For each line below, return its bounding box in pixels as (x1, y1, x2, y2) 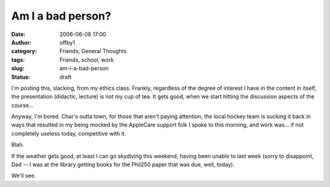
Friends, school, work (59, 56, 114, 64)
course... (11, 101, 34, 109)
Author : (11, 38, 32, 46)
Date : (11, 31, 26, 38)
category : (11, 48, 37, 55)
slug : (11, 65, 24, 72)
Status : (11, 73, 31, 81)
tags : (11, 56, 25, 64)
